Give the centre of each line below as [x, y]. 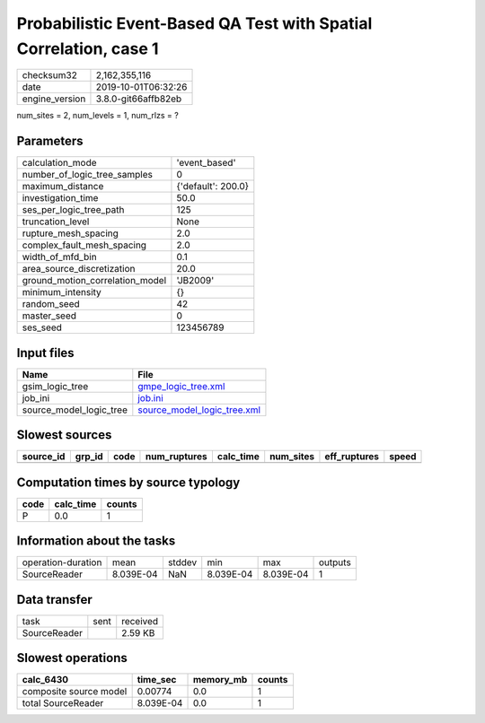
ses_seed [42, 327]
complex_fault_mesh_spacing [84, 245]
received [140, 621]
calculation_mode [60, 163]
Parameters [50, 141]
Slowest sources [64, 435]
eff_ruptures [352, 457]
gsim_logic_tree [55, 386]
